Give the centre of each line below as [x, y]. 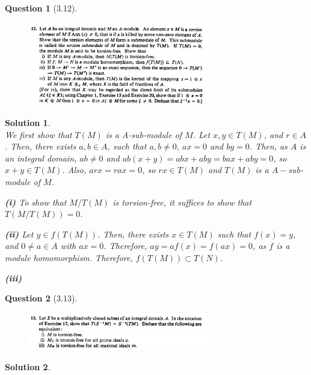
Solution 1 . [28, 123]
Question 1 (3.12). [41, 8]
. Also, [74, 170]
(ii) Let [19, 234]
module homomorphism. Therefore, [69, 258]
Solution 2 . [28, 366]
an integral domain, [41, 158]
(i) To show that [36, 202]
